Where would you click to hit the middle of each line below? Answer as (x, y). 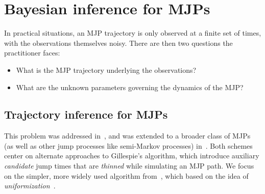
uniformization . (30, 186)
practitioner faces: (32, 53)
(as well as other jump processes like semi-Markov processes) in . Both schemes (128, 145)
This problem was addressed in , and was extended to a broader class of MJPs (127, 136)
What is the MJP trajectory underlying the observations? (106, 70)
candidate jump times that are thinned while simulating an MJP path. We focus (129, 166)
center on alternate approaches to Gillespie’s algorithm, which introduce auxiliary (132, 156)
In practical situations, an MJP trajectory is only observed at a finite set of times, (133, 33)
